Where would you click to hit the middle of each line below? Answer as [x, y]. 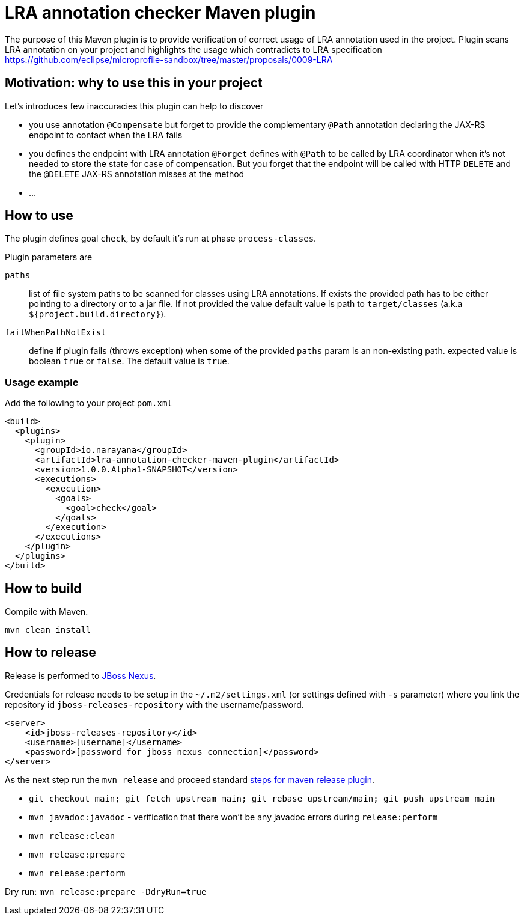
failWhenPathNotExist [56, 333]
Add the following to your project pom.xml [89, 403]
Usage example [42, 382]
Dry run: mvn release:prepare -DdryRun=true [106, 891]
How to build [43, 588]
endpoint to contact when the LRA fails [106, 135]
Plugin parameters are [49, 257]
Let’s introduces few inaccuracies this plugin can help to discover [134, 106]
